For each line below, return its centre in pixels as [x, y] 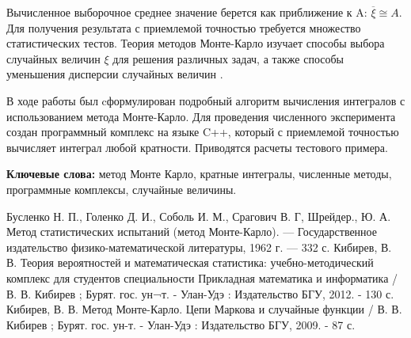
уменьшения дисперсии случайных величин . [115, 74]
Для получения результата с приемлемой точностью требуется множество [184, 27]
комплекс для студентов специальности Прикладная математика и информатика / [202, 277]
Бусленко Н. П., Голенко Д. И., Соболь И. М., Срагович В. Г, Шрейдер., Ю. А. [199, 216]
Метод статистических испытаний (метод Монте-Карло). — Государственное [192, 232]
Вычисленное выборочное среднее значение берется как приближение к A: [187, 12]
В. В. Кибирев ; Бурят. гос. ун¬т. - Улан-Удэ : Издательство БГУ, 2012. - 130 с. [200, 293]
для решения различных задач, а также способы [228, 58]
